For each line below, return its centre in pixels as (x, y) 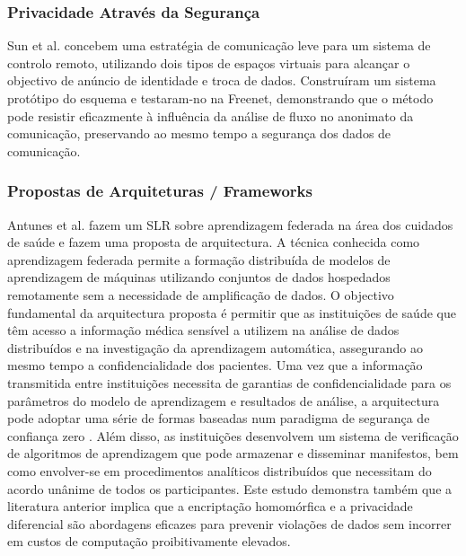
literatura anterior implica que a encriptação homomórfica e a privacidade (210, 506)
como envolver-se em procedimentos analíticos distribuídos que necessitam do (220, 470)
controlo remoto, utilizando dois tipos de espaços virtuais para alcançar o (209, 62)
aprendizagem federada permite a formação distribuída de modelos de (199, 259)
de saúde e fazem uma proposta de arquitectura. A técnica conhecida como (214, 242)
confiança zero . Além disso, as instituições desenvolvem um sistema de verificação (233, 435)
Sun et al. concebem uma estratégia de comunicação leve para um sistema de (219, 45)
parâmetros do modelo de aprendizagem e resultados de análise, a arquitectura (224, 400)
